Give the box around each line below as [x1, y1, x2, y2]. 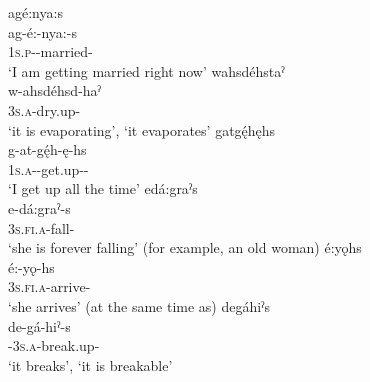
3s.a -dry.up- [8, 99, 81, 120]
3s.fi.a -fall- [8, 217, 75, 238]
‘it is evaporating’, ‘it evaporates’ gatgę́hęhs [8, 119, 276, 140]
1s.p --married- [8, 41, 93, 62]
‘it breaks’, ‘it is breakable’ [8, 354, 173, 375]
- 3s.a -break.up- [8, 335, 100, 356]
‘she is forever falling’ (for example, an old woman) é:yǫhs [8, 237, 362, 258]
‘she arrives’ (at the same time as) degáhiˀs [8, 295, 271, 316]
